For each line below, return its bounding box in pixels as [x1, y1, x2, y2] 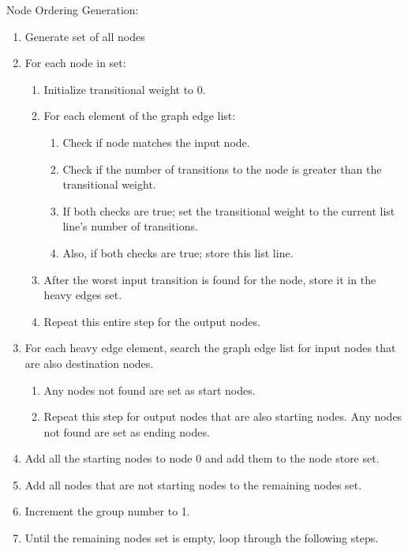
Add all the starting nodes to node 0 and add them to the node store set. [24, 450, 380, 467]
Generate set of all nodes [24, 28, 145, 44]
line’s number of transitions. [62, 218, 198, 234]
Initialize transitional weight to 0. [43, 81, 206, 97]
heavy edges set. [43, 287, 122, 303]
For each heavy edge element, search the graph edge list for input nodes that [24, 339, 396, 356]
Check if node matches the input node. [62, 133, 250, 150]
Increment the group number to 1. [24, 503, 190, 519]
